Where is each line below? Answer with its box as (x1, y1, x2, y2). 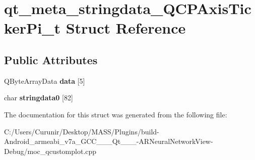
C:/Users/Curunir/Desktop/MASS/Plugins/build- (4, 126, 159, 136)
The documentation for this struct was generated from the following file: (4, 109, 227, 119)
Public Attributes (4, 52, 98, 67)
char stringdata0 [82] (4, 92, 73, 103)
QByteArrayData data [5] (4, 75, 85, 86)
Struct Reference (66, 18, 186, 38)
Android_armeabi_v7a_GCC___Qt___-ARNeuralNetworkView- (4, 136, 213, 146)
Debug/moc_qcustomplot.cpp (4, 145, 97, 156)
